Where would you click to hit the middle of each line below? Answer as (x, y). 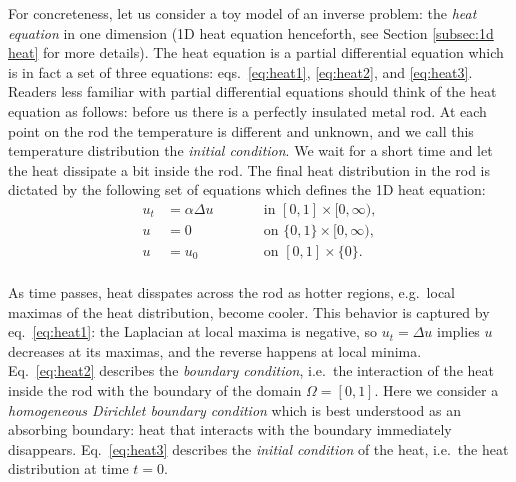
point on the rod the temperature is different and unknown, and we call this (241, 130)
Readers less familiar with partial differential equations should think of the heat (252, 91)
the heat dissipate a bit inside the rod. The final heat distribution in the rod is (249, 169)
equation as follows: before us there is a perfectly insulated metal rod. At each (247, 110)
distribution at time (68, 468)
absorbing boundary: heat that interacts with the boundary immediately (230, 429)
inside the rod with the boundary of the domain (155, 390)
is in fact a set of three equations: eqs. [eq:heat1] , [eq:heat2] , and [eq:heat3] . (240, 71)
